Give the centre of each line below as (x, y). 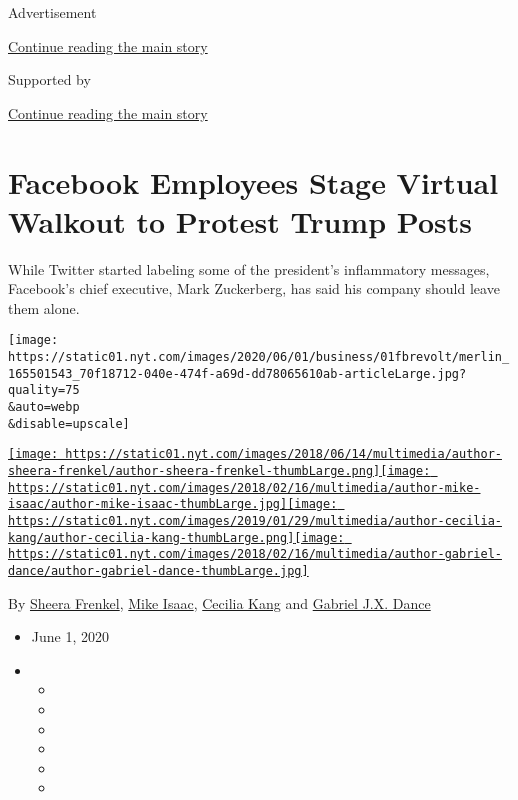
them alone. (44, 307)
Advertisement (52, 12)
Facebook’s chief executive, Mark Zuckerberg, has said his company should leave (254, 288)
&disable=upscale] (69, 423)
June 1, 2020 (70, 636)
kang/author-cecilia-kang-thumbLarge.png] (151, 537)
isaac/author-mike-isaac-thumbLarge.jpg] (148, 504)
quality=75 (44, 390)
